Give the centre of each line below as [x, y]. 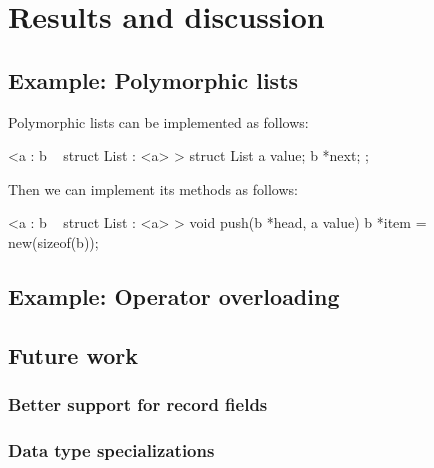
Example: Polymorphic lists [153, 79]
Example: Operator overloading [174, 295]
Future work [73, 354]
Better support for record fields [138, 404]
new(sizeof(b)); [53, 241]
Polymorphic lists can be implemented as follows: [158, 121]
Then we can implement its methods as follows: [153, 188]
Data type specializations [111, 449]
